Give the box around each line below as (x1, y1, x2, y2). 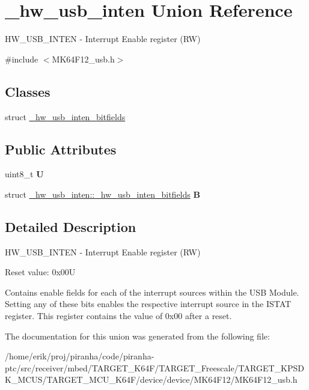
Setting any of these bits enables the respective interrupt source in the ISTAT (5, 297, 292, 310)
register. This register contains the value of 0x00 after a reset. (5, 309, 232, 322)
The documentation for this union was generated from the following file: (5, 329, 270, 342)
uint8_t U (5, 168, 44, 180)
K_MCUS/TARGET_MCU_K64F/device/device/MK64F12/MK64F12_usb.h (5, 373, 298, 386)
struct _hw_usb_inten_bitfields (5, 110, 126, 123)
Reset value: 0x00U (5, 266, 76, 278)
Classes (5, 82, 50, 100)
